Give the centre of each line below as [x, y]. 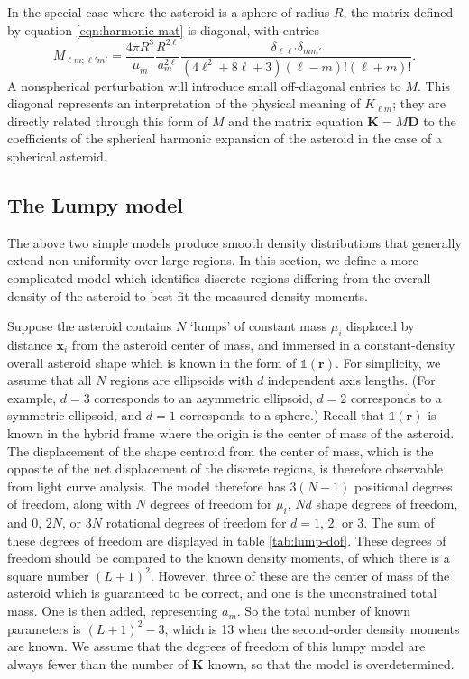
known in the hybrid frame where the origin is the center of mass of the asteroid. [231, 432]
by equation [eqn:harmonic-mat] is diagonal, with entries [163, 29]
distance [30, 344]
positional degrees [403, 486]
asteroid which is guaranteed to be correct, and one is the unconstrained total [222, 593]
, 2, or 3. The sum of [377, 523]
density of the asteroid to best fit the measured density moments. [188, 295]
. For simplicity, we [388, 362]
